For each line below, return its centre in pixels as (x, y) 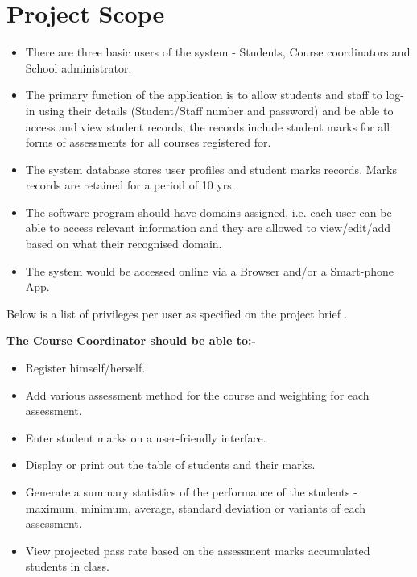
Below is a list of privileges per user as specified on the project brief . (177, 313)
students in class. (67, 566)
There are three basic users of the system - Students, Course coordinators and (218, 52)
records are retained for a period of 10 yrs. (130, 185)
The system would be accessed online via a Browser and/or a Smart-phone (210, 270)
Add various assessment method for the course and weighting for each (197, 394)
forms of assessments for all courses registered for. (148, 142)
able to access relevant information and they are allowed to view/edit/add (208, 228)
